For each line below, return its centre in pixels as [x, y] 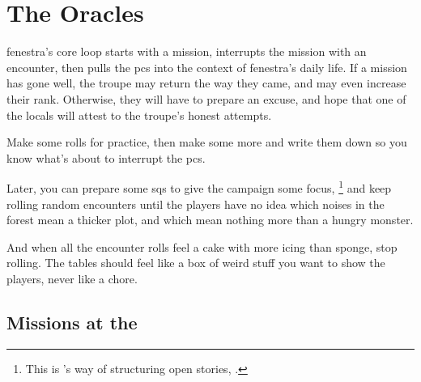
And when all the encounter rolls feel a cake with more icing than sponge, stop [202, 246]
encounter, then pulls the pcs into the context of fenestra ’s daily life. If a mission [207, 67]
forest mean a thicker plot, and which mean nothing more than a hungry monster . [210, 220]
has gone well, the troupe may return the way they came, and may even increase [206, 83]
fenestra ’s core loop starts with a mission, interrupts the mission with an [187, 51]
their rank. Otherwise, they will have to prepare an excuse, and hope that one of [206, 98]
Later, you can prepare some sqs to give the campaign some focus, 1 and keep [199, 187]
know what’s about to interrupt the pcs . [106, 157]
